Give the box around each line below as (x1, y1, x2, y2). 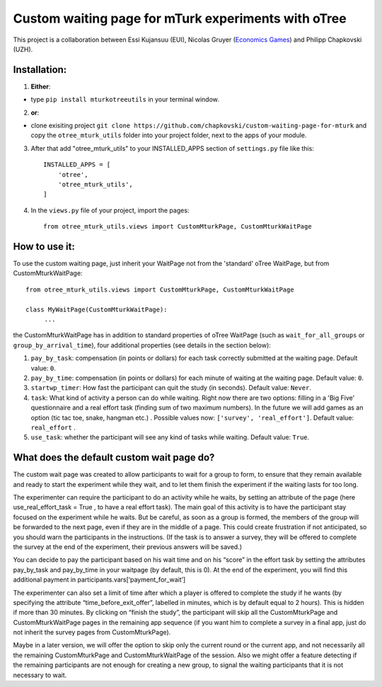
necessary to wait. (13, 671, 67, 679)
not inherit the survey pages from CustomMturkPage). (13, 628, 171, 637)
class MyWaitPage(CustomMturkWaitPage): (25, 305, 168, 313)
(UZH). (13, 45, 33, 53)
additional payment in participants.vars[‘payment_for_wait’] (13, 575, 186, 584)
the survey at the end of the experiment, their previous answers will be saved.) (13, 542, 243, 551)
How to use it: (13, 241, 76, 253)
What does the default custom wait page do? (13, 451, 215, 463)
